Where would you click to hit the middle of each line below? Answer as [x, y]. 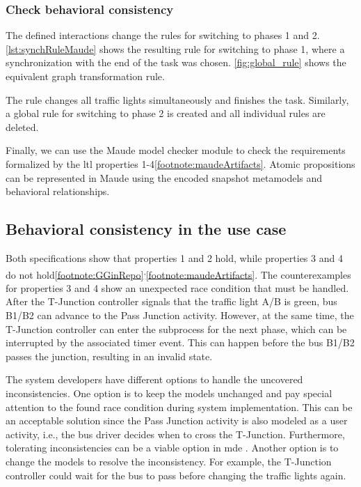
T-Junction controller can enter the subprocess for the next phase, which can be [176, 328]
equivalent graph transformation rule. [85, 76]
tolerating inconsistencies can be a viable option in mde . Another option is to [172, 448]
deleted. [22, 126]
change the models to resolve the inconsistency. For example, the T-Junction [169, 461]
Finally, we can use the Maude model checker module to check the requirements [176, 150]
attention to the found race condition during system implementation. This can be [179, 407]
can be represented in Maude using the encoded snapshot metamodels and [164, 177]
